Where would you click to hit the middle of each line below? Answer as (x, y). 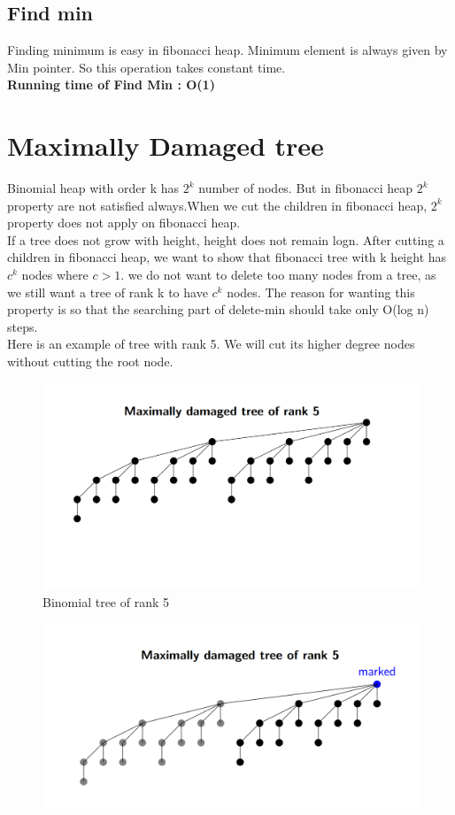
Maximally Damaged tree (166, 146)
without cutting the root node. (90, 361)
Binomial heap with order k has (93, 188)
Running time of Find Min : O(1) (111, 85)
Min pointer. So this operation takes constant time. (147, 67)
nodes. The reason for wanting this (321, 292)
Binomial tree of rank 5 (106, 602)
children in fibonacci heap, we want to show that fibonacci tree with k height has (227, 257)
